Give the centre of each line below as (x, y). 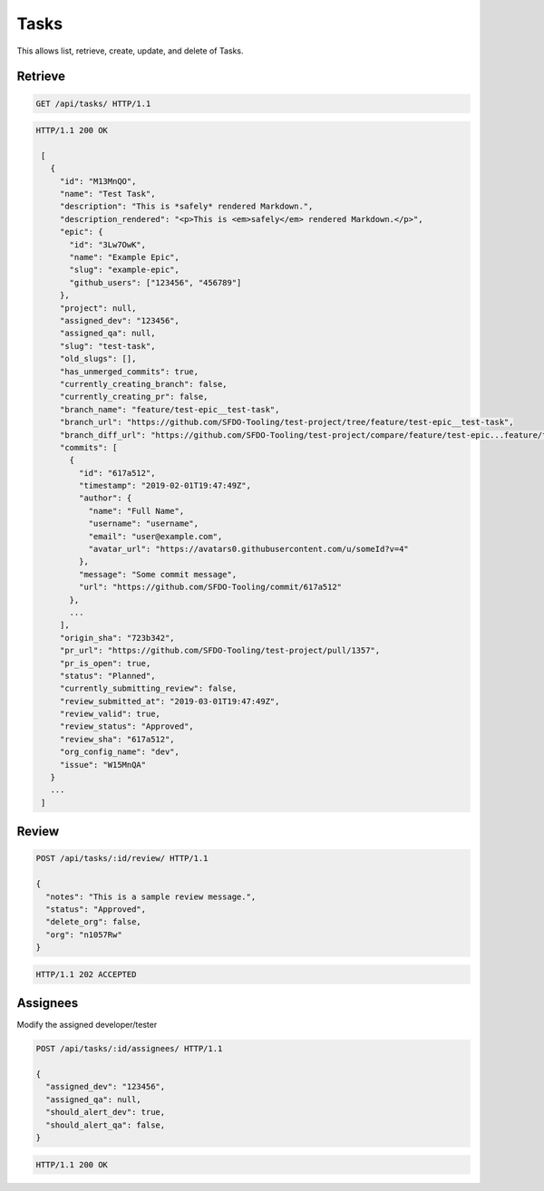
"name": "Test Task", (107, 194)
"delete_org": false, (94, 922)
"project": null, (98, 308)
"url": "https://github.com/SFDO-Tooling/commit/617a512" (210, 587)
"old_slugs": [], (98, 359)
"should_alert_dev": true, (106, 1112)
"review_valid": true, (110, 714)
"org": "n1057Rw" (84, 934)
